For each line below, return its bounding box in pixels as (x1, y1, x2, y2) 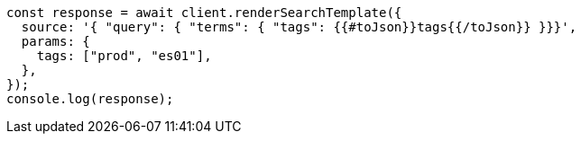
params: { (21, 34, 90, 48)
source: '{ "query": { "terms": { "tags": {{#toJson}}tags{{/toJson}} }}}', (21, 20, 577, 34)
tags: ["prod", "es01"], (36, 48, 212, 63)
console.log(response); (6, 92, 174, 106)
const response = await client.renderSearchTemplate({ (6, 5, 402, 20)
